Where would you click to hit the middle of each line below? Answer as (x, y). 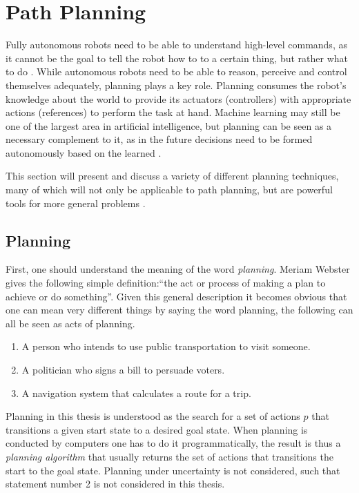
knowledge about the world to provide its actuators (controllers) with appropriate (178, 98)
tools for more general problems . (76, 203)
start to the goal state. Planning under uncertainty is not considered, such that (173, 470)
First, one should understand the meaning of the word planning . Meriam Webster (178, 269)
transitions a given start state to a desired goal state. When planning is (157, 429)
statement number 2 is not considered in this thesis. (115, 484)
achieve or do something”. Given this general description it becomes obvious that (176, 296)
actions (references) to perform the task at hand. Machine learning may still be (173, 112)
